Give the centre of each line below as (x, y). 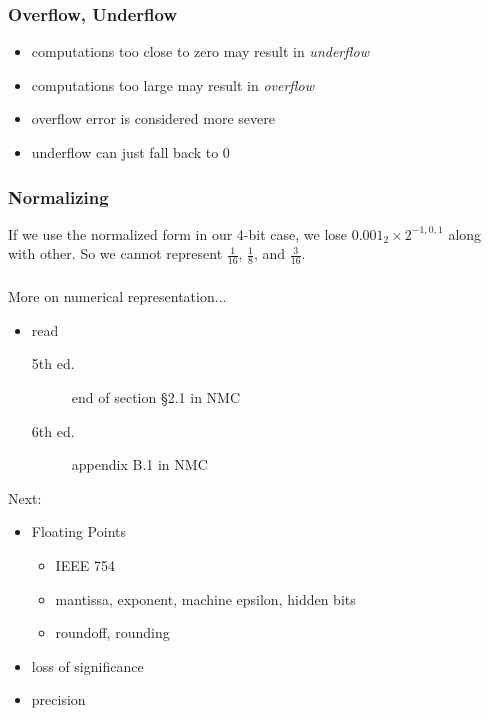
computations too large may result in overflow (173, 84)
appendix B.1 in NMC (139, 464)
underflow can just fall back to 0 (130, 152)
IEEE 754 (85, 564)
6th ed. (53, 430)
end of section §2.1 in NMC (156, 396)
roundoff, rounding (112, 632)
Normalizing (58, 196)
